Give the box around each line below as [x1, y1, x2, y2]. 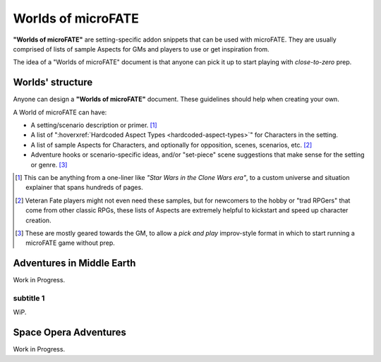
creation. [25, 216, 52, 224]
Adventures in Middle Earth [13, 258, 136, 270]
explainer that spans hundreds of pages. [25, 183, 144, 192]
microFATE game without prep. [25, 239, 116, 247]
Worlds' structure [13, 76, 93, 88]
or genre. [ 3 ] [30, 160, 68, 169]
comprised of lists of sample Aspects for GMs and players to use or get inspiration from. [13, 44, 270, 53]
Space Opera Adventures [13, 327, 127, 339]
